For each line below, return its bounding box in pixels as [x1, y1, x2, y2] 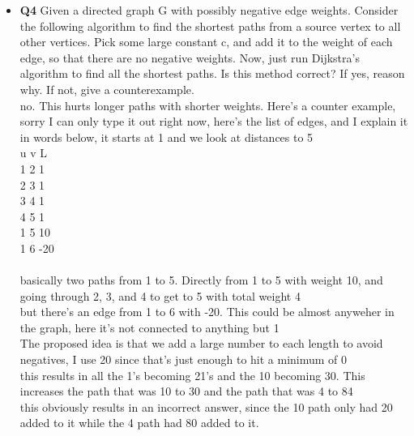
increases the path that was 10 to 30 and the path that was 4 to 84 [19, 383, 353, 400]
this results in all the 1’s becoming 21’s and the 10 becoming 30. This [19, 366, 365, 383]
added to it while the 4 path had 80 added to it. [19, 414, 259, 431]
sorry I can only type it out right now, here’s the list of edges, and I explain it [19, 113, 408, 130]
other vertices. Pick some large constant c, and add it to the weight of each [19, 33, 393, 50]
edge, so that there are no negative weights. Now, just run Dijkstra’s [19, 49, 360, 66]
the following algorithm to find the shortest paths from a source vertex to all [19, 17, 401, 34]
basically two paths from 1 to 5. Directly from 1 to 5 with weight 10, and [19, 271, 383, 289]
